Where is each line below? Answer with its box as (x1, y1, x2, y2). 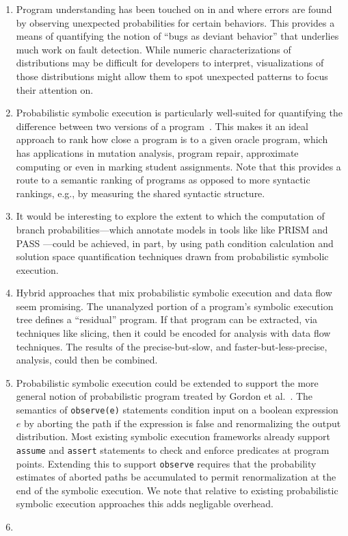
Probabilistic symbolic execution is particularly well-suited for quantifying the (16, 105, 343, 120)
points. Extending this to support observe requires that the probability (16, 456, 317, 470)
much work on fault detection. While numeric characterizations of (16, 42, 291, 56)
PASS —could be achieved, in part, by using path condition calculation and (16, 235, 334, 250)
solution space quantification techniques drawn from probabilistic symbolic (16, 249, 329, 264)
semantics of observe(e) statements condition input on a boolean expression (16, 403, 338, 417)
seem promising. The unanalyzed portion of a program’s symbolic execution (16, 298, 334, 313)
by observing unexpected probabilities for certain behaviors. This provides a (16, 15, 335, 29)
